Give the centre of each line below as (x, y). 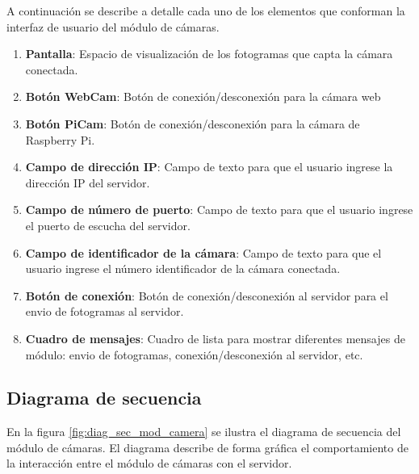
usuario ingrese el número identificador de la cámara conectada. (183, 268)
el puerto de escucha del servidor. (108, 225)
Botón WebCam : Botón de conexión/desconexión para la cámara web (203, 96)
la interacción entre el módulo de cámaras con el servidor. (149, 463)
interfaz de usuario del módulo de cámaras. (113, 26)
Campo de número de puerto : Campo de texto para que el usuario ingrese (219, 210)
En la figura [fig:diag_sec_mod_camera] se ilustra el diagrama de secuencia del (204, 432)
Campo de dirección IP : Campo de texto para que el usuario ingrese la (209, 167)
